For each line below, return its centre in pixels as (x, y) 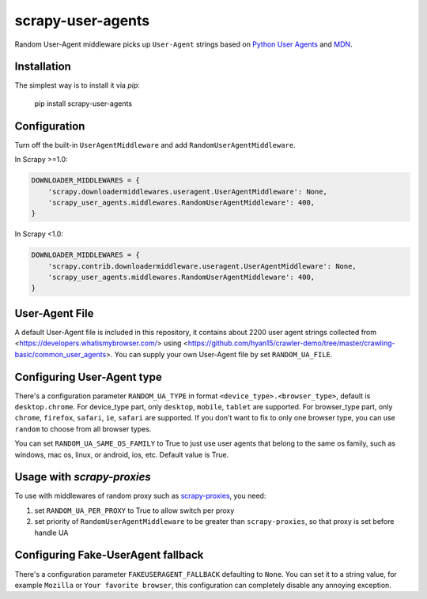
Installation (43, 67)
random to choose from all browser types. (83, 429)
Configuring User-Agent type (88, 377)
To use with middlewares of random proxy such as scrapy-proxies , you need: (140, 496)
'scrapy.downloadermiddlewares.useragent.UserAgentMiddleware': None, (188, 191)
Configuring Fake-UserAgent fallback (109, 555)
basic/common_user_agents (60, 354)
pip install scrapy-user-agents (83, 104)
